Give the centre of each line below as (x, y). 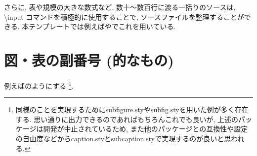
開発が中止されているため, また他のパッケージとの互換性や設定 (146, 129)
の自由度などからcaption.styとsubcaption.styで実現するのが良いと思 (123, 138)
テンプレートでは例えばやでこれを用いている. (102, 26)
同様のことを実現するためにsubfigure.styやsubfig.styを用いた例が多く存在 (132, 109)
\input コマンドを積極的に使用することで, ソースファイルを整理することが (124, 16)
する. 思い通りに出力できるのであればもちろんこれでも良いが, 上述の (127, 119)
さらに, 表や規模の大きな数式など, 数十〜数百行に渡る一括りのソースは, (120, 7)
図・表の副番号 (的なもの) (89, 60)
